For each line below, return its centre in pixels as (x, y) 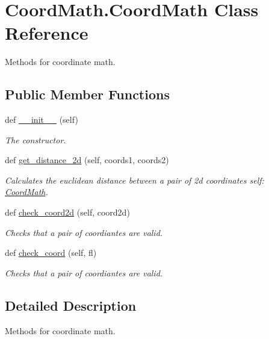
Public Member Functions (87, 94)
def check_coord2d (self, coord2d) (67, 212)
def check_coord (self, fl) (51, 253)
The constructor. (36, 139)
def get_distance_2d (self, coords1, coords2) (87, 160)
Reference (47, 33)
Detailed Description (71, 305)
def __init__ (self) (42, 120)
